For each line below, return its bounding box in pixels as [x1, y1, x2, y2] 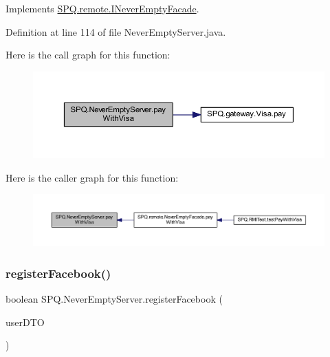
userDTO [5, 314, 45, 329]
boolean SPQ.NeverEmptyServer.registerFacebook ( [5, 291, 223, 305]
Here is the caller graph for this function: [5, 170, 179, 184]
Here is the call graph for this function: [5, 47, 170, 62]
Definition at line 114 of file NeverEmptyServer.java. [5, 24, 226, 39]
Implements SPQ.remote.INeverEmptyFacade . [5, 1, 199, 15]
